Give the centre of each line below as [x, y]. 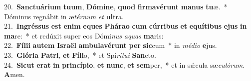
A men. [14, 74]
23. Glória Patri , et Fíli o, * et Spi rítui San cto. [80, 55]
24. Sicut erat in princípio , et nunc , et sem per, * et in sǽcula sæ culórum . [125, 64]
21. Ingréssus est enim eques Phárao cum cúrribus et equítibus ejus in [125, 26]
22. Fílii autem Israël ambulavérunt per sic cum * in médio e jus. [111, 45]
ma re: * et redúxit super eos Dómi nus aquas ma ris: [84, 35]
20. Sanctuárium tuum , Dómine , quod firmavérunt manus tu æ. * [116, 6]
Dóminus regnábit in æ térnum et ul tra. [64, 16]
